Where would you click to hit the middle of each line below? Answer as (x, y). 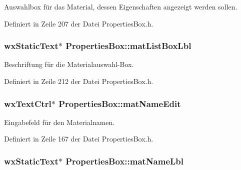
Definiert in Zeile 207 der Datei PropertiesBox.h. (79, 23)
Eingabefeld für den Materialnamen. (59, 122)
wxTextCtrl (28, 103)
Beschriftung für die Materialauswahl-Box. (69, 64)
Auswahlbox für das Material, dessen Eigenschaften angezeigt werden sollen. (121, 6)
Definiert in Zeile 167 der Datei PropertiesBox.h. (79, 139)
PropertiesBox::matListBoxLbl (128, 46)
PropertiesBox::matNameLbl (125, 161)
